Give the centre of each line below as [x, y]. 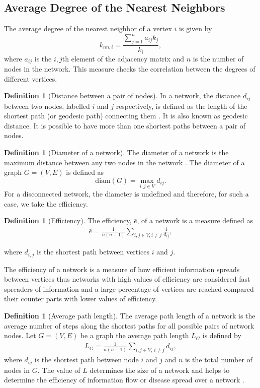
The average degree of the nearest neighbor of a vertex [88, 28]
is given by [196, 28]
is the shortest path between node [86, 360]
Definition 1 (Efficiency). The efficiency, [68, 220]
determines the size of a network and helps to [160, 370]
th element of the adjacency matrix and [123, 58]
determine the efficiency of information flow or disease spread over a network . [124, 380]
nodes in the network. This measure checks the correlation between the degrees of [130, 69]
